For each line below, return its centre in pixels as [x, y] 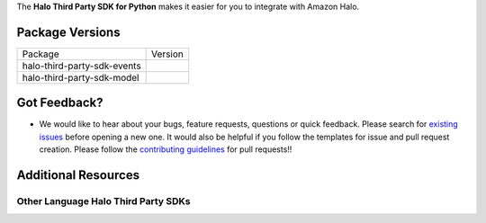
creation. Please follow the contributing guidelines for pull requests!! [166, 149]
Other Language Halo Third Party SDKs [103, 201]
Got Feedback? [60, 103]
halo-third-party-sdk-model [81, 77]
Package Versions [68, 32]
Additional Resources [78, 175]
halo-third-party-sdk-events [81, 66]
